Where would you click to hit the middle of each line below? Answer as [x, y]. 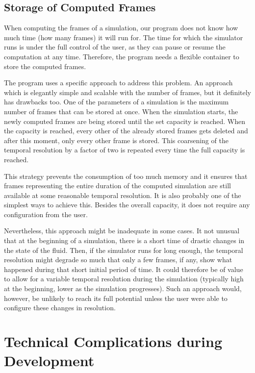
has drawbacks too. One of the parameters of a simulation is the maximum [116, 102]
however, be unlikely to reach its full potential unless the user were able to [116, 298]
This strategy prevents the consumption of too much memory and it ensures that [126, 176]
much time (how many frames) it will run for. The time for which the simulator [124, 37]
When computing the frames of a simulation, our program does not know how [121, 28]
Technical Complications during [113, 341]
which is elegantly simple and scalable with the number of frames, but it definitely [127, 92]
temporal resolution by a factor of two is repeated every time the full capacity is [125, 150]
